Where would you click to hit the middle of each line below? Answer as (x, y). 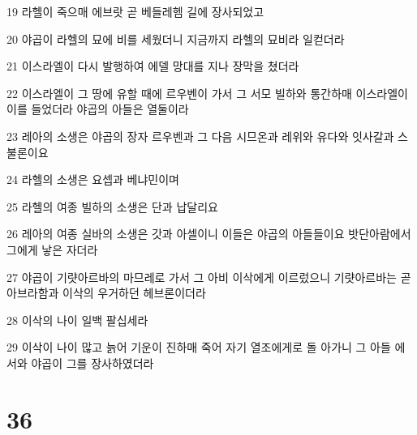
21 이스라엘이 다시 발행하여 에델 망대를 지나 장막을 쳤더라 (153, 66)
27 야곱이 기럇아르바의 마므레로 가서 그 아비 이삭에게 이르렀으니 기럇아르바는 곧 (209, 277)
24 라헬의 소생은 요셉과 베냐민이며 (93, 179)
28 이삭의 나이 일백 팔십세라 (77, 320)
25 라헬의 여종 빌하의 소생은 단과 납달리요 (112, 206)
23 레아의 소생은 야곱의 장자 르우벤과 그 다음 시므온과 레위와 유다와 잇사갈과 (200, 136)
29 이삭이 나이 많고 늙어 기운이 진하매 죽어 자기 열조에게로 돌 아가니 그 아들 (199, 347)
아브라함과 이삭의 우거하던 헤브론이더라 (106, 293)
